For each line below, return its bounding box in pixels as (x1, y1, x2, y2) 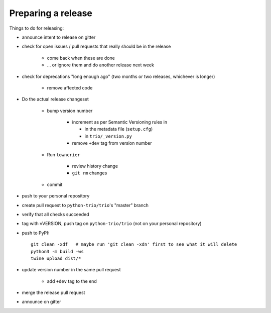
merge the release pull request (22, 289, 85, 296)
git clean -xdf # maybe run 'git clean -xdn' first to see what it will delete (31, 242, 237, 247)
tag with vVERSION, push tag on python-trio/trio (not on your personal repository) (22, 221, 202, 227)
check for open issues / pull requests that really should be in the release (22, 43, 171, 50)
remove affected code (47, 84, 93, 90)
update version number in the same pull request (22, 267, 121, 273)
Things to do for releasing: (9, 25, 64, 31)
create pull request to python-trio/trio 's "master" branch (22, 202, 149, 208)
